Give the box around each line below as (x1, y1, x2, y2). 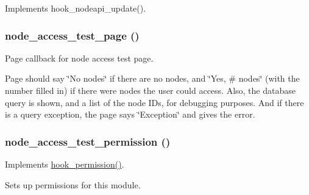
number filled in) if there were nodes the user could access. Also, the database (5, 84, 296, 96)
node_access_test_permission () (5, 133, 171, 149)
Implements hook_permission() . (5, 158, 124, 170)
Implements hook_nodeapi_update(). (5, 2, 146, 14)
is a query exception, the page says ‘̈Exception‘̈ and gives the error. (5, 108, 255, 121)
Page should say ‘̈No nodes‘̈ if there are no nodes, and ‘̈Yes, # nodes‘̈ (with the (5, 72, 300, 85)
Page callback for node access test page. (5, 51, 154, 64)
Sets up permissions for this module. (5, 178, 141, 191)
